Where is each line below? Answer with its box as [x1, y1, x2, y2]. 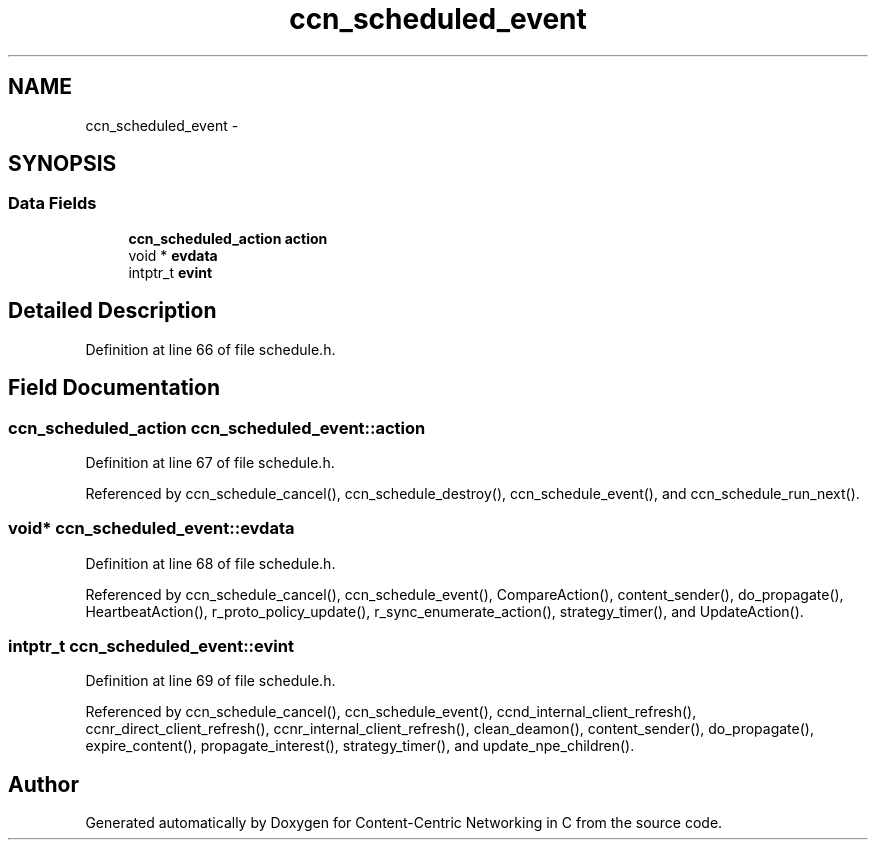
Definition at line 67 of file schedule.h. [85, 453, 335, 471]
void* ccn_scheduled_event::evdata [8, 518, 295, 539]
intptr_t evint [128, 263, 213, 281]
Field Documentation [8, 375, 220, 401]
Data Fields [8, 193, 97, 214]
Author [8, 771, 79, 797]
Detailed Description [8, 298, 217, 324]
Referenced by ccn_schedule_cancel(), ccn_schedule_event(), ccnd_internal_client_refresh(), [85, 703, 697, 721]
